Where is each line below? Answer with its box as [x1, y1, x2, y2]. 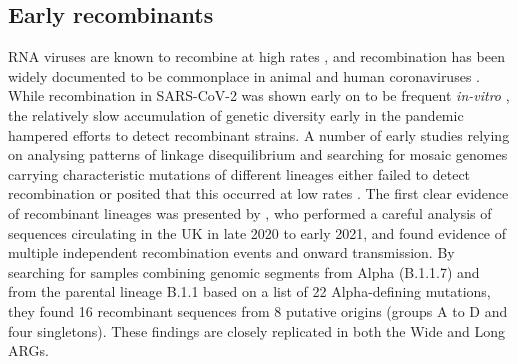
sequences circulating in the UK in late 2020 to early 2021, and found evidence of [8, 222, 507, 243]
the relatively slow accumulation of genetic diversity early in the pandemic [8, 104, 464, 125]
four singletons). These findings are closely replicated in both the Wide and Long [8, 320, 505, 341]
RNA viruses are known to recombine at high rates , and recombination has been [8, 46, 505, 67]
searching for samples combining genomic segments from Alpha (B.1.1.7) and [8, 261, 480, 282]
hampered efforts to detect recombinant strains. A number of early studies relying [8, 124, 510, 145]
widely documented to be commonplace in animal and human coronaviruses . [8, 65, 480, 86]
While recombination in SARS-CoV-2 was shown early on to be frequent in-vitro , [8, 85, 510, 106]
